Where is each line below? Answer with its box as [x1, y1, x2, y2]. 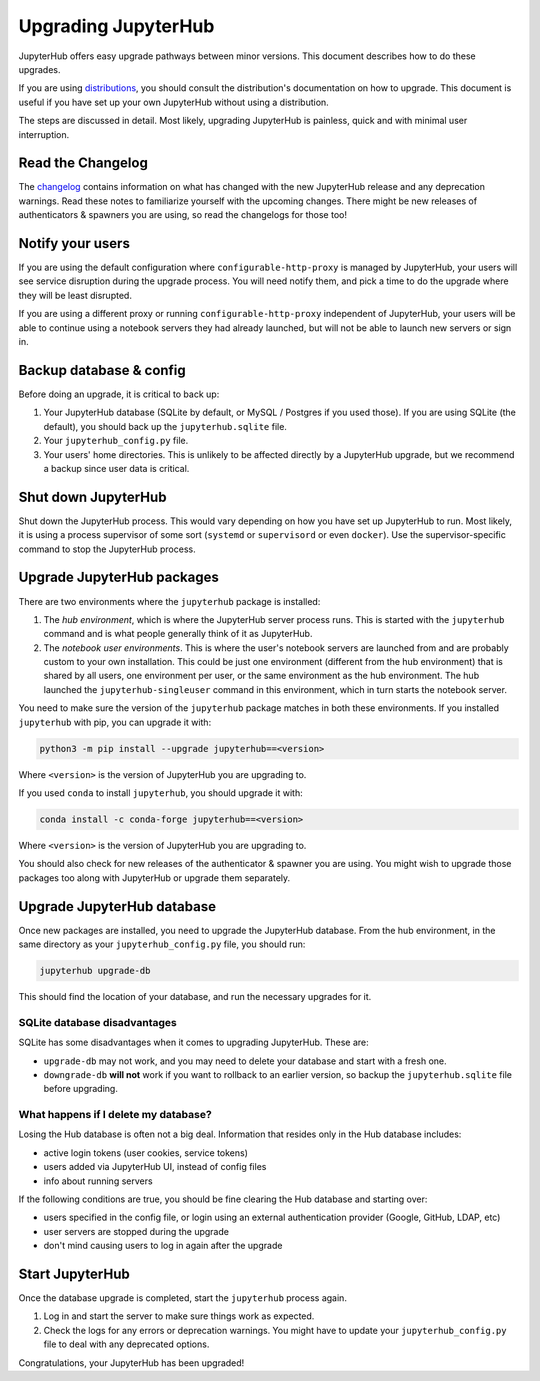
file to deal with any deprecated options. [43, 1338, 210, 1350]
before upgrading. [43, 1083, 119, 1095]
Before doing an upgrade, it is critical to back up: [18, 388, 220, 400]
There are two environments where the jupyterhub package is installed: [18, 595, 321, 607]
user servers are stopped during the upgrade [43, 1225, 230, 1237]
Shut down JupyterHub [18, 488, 167, 505]
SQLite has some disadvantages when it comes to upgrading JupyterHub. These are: [18, 1036, 369, 1049]
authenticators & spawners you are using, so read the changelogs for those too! [18, 209, 347, 221]
